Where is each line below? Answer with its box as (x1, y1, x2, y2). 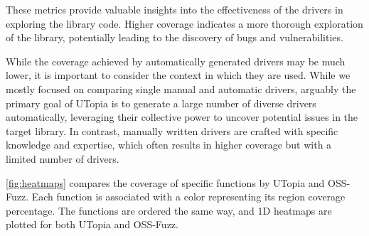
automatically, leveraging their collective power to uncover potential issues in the (6, 109, 358, 124)
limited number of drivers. (6, 151, 119, 166)
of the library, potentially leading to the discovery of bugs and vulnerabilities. (6, 30, 343, 45)
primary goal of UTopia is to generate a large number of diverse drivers (6, 95, 316, 110)
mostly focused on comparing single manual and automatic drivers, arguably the (6, 81, 356, 96)
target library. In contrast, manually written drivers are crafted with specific (6, 123, 338, 138)
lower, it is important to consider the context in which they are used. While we (6, 68, 351, 82)
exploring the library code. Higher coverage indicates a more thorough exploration (6, 16, 363, 31)
